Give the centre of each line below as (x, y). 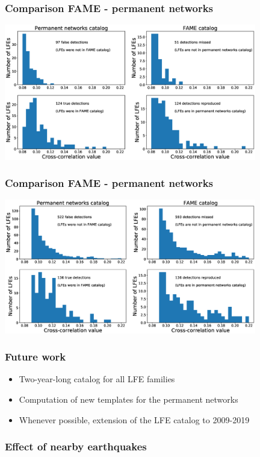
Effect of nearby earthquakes (76, 446)
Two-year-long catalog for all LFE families (97, 379)
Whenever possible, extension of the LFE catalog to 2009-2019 (134, 419)
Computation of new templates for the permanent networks (128, 399)
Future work (36, 357)
